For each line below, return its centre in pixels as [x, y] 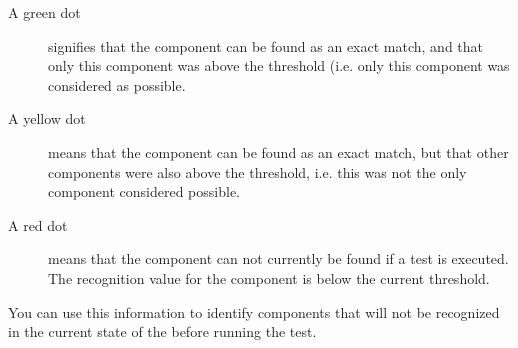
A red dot [38, 224]
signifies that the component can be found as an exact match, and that [266, 45]
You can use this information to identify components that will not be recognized [254, 311]
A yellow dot [47, 118]
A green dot [44, 12]
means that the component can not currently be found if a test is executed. [278, 258]
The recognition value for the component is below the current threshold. [269, 277]
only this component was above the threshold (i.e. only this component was [279, 65]
